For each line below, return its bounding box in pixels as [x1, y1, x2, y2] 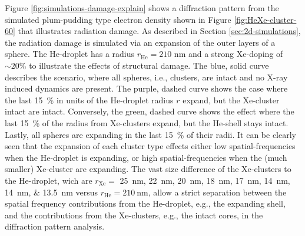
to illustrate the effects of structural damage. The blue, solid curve [29, 59, 269, 71]
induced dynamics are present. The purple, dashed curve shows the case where [5, 82, 288, 95]
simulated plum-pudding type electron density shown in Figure [5, 13, 231, 25]
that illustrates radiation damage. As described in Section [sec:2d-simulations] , [18, 25, 301, 37]
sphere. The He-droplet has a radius [5, 48, 135, 60]
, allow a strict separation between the [148, 186, 287, 198]
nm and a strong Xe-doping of [174, 48, 283, 60]
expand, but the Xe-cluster [183, 93, 280, 106]
